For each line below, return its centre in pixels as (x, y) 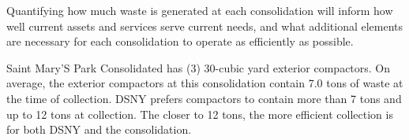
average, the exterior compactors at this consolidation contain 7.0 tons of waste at (205, 83)
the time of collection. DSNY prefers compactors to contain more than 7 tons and (204, 98)
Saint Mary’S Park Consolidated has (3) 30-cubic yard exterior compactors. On (199, 67)
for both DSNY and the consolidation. (99, 129)
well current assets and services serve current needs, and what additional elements (205, 26)
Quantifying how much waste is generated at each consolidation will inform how (200, 10)
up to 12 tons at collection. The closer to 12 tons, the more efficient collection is (200, 114)
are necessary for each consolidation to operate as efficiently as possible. (180, 41)
